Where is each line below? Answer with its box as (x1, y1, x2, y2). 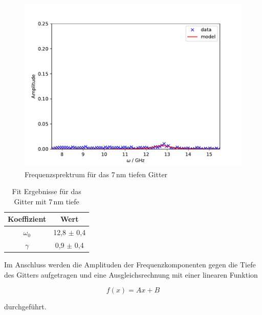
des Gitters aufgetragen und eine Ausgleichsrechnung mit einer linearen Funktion (4, 269, 258, 280)
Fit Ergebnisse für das (12, 186, 81, 197)
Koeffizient (8, 214, 47, 224)
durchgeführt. (4, 301, 47, 312)
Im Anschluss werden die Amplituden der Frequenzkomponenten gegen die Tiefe (4, 259, 256, 270)
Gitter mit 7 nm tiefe (14, 196, 79, 206)
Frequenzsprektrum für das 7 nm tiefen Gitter (25, 169, 168, 179)
